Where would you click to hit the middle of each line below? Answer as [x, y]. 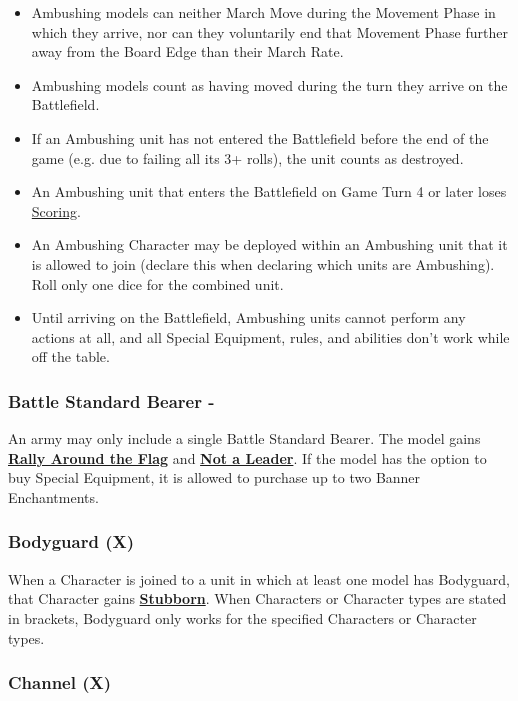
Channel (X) [60, 682]
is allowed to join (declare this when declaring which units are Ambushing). [263, 263]
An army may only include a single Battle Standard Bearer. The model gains [244, 438]
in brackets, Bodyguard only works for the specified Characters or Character [242, 617]
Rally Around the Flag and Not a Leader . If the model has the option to [247, 457]
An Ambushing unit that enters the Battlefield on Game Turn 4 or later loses [269, 191]
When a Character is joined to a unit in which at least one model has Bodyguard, [259, 578]
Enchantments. [53, 496]
